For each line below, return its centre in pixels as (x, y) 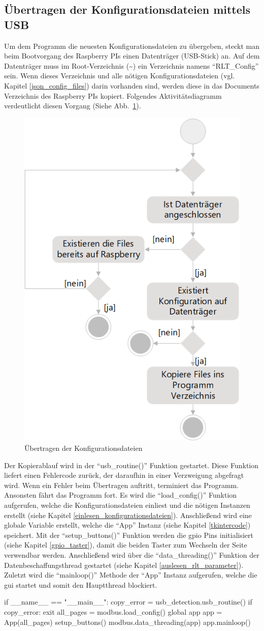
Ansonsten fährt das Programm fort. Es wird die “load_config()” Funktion (121, 495)
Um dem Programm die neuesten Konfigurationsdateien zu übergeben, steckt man (132, 46)
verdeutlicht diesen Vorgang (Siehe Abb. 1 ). (73, 106)
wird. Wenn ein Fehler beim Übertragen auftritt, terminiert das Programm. (122, 485)
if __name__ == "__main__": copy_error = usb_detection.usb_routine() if (128, 602)
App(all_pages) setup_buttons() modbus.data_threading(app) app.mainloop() (127, 622)
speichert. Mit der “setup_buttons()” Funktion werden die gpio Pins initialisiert (129, 535)
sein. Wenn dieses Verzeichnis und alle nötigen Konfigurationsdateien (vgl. (120, 76)
